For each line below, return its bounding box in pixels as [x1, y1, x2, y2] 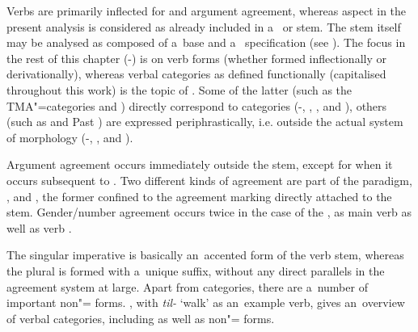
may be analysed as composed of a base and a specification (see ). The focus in [6, 34, 406, 51]
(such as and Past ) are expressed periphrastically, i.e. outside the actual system [6, 113, 403, 130]
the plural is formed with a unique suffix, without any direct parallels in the [6, 262, 385, 279]
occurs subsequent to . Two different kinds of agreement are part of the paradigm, [6, 171, 412, 188]
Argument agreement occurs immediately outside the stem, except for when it [6, 156, 393, 173]
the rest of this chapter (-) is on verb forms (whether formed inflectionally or [6, 49, 386, 66]
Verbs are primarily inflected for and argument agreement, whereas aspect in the [6, 2, 407, 19]
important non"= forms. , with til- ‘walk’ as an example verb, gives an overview [6, 294, 405, 311]
